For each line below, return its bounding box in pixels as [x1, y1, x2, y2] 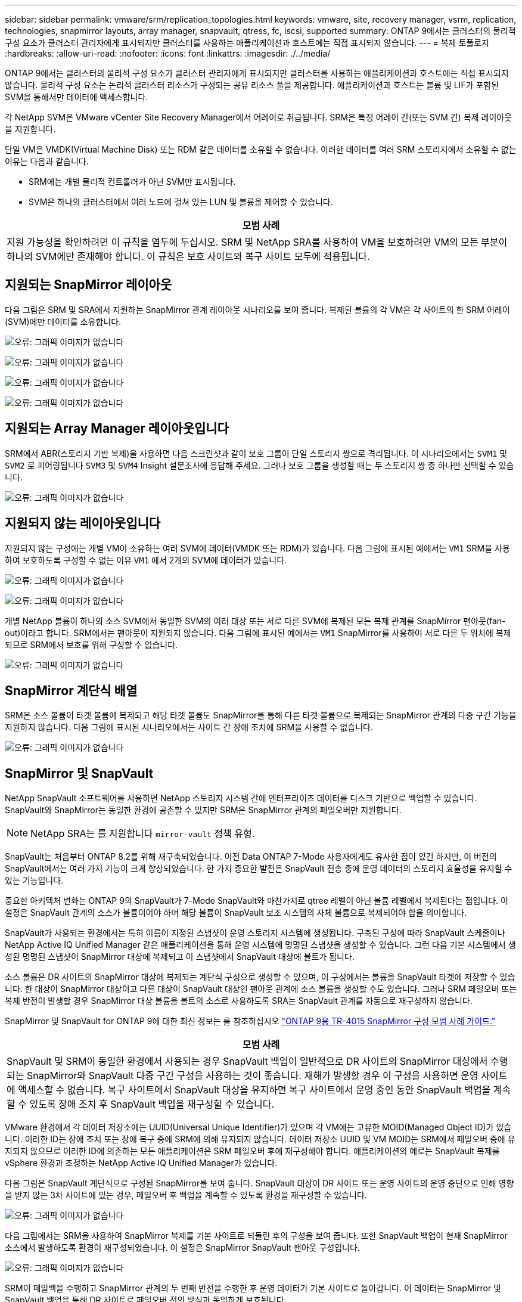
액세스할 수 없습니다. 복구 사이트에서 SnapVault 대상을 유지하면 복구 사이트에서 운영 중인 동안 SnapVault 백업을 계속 [18, 1084, 511, 1096]
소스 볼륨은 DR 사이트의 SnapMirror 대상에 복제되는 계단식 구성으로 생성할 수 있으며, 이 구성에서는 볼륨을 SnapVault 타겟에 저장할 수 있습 [5, 972, 515, 982]
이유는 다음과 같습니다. [5, 156, 89, 166]
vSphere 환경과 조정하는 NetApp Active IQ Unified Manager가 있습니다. [5, 1158, 278, 1168]
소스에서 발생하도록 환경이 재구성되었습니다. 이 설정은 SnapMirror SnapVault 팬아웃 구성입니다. [5, 1242, 360, 1253]
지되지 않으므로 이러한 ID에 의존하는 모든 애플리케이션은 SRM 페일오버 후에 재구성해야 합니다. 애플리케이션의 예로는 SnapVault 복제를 [5, 1146, 500, 1157]
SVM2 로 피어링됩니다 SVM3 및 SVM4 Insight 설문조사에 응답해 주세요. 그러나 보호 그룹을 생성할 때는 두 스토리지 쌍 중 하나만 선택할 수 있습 [5, 460, 514, 470]
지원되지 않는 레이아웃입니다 [5, 516, 161, 531]
